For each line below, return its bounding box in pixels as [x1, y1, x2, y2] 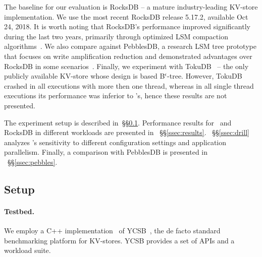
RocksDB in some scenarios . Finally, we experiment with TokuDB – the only [4, 60, 249, 71]
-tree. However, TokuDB [167, 71, 242, 81]
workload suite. [4, 245, 51, 255]
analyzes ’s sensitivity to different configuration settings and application [4, 137, 227, 147]
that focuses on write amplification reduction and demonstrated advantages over [4, 50, 252, 61]
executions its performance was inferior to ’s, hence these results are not [4, 90, 227, 101]
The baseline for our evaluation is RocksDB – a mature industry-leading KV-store [4, 2, 258, 12]
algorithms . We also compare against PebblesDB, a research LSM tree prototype [4, 41, 256, 51]
